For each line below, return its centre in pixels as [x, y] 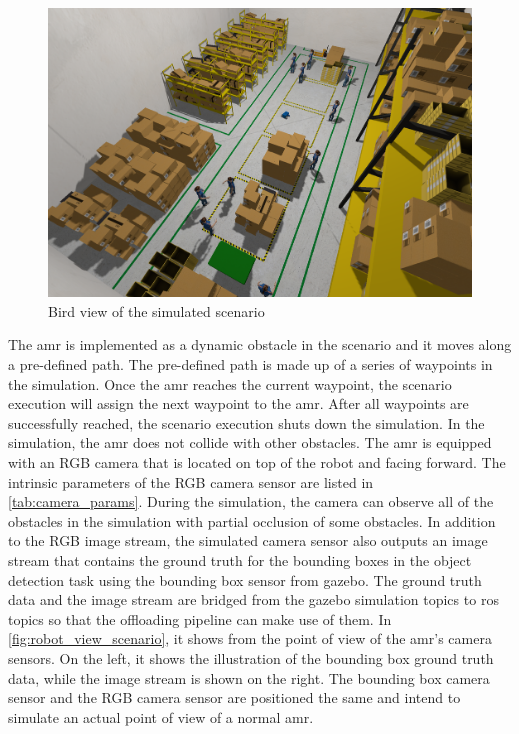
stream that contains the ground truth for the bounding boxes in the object [240, 560]
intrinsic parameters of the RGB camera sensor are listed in [191, 481]
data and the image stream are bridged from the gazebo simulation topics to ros [253, 599]
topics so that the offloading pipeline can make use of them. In [200, 618]
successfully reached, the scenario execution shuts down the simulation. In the [246, 422]
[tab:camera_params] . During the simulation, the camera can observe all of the [251, 501]
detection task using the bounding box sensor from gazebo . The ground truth [245, 579]
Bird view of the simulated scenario [156, 310]
